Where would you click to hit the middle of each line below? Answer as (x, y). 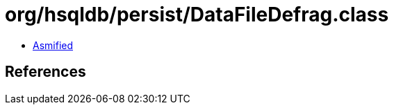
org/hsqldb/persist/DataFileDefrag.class (197, 15)
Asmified (53, 45)
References (46, 72)
